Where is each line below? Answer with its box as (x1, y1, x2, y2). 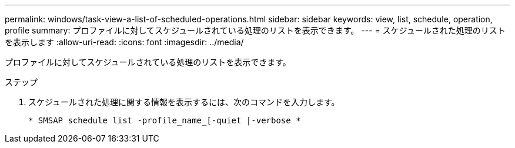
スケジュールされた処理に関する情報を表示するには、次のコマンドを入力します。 (28, 97, 340, 107)
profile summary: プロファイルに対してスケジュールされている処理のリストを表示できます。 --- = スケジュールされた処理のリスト (5, 25, 506, 35)
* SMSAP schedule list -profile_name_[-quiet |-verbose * (28, 116, 301, 125)
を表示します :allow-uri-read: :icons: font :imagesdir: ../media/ (5, 37, 244, 47)
